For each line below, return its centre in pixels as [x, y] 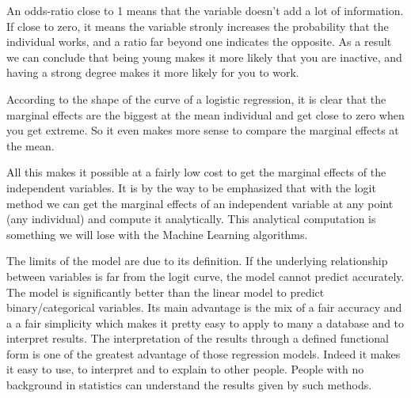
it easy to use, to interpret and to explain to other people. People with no [185, 369]
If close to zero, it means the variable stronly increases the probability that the [198, 26]
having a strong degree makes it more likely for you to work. [153, 72]
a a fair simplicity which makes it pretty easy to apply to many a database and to [205, 322]
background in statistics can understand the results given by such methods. [189, 385]
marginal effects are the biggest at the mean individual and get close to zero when [205, 114]
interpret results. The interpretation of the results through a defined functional [198, 338]
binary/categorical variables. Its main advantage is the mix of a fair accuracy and [204, 307]
